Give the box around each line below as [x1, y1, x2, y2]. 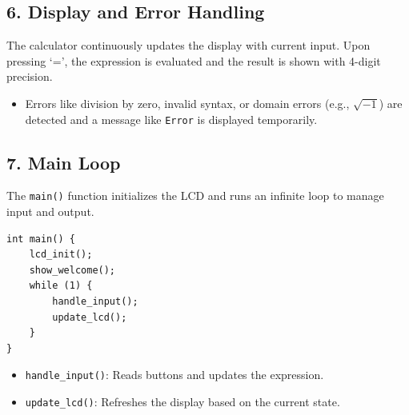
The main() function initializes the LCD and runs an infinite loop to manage [6, 187, 384, 204]
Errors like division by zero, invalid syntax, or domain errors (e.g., [25, 94, 350, 111]
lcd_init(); [29, 249, 93, 261]
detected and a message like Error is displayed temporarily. [25, 110, 318, 127]
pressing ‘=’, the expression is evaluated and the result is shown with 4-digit [6, 52, 381, 69]
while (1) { [29, 280, 93, 292]
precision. [6, 68, 53, 85]
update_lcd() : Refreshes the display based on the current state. [25, 393, 340, 410]
